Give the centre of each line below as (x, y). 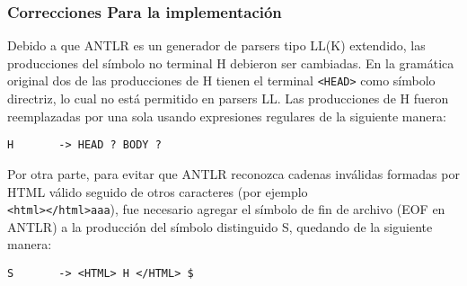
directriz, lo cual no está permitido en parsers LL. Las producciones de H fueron (228, 98)
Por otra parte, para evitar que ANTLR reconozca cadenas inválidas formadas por (233, 173)
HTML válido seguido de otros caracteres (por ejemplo (158, 191)
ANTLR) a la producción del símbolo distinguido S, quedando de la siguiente (220, 226)
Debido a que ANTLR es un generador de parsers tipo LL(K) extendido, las (216, 45)
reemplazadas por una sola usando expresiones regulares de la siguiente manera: (227, 116)
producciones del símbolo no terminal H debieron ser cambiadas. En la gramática (231, 63)
